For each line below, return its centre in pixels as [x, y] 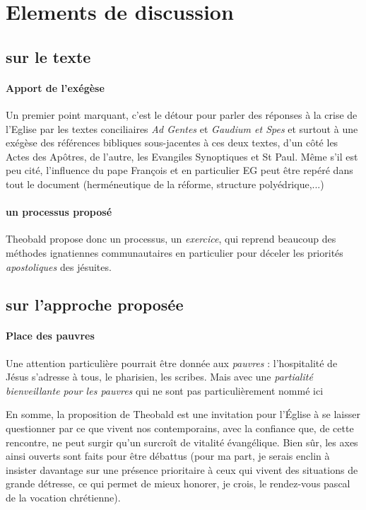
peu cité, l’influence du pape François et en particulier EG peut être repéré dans [179, 170]
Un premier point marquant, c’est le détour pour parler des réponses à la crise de [182, 114]
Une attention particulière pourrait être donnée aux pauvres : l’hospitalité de [172, 363]
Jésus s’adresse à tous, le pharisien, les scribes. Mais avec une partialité [159, 377]
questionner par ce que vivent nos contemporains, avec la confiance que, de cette [180, 428]
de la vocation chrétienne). [63, 498]
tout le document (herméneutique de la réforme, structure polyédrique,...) [165, 184]
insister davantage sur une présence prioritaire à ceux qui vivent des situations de [182, 469]
